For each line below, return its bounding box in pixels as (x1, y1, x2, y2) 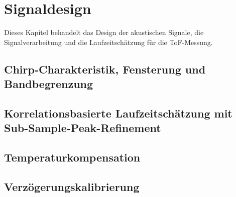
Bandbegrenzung (4, 76, 93, 91)
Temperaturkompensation (4, 149, 141, 165)
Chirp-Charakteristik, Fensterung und (4, 61, 206, 76)
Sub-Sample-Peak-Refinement (4, 120, 161, 135)
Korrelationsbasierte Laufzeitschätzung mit (4, 105, 232, 120)
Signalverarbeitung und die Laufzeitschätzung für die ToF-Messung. (4, 36, 213, 47)
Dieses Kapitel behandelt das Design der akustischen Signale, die (4, 27, 204, 37)
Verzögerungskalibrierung (4, 178, 140, 194)
